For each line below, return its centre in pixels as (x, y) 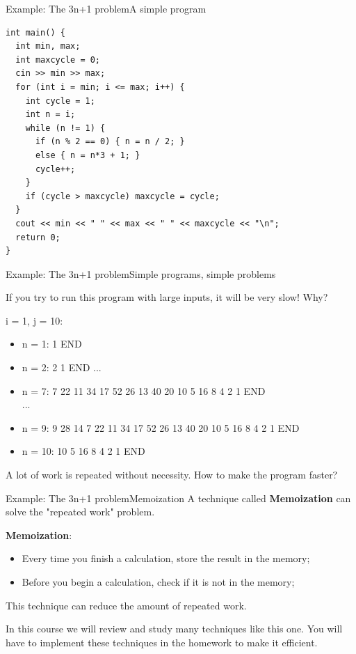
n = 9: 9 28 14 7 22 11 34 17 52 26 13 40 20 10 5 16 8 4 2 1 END (161, 427)
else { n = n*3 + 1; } (88, 155)
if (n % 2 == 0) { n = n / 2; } (110, 142)
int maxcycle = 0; (58, 60)
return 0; (38, 237)
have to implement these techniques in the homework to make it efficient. (162, 642)
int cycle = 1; (60, 101)
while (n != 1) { (65, 128)
